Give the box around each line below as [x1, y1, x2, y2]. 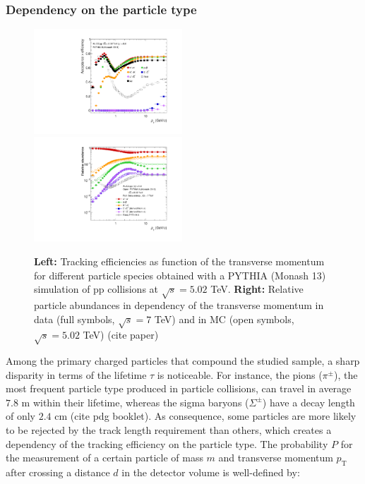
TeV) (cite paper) [83, 327, 159, 342]
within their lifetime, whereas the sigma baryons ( [32, 394, 249, 409]
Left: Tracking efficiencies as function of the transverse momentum [34, 254, 325, 269]
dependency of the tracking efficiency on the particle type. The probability [6, 436, 328, 451]
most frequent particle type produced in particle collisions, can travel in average [6, 381, 352, 396]
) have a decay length [262, 394, 355, 409]
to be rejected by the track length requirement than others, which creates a [6, 423, 332, 437]
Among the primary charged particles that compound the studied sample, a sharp [6, 353, 360, 368]
